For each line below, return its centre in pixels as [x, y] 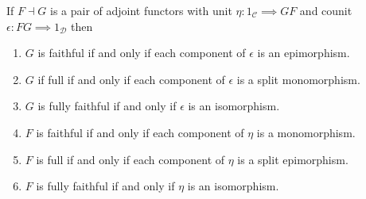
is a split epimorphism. [293, 159]
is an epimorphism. [304, 53]
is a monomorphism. [306, 132]
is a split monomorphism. [298, 79]
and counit [326, 10]
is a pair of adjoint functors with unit [141, 10]
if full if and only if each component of [131, 79]
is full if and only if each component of [130, 159]
